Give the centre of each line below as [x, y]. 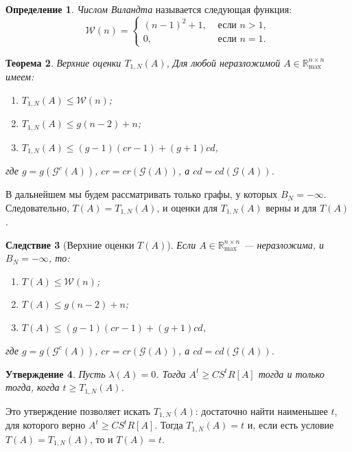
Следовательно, [37, 207]
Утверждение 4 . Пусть [56, 373]
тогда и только [291, 373]
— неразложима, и [284, 244]
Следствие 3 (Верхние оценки [70, 244]
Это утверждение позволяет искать [78, 410]
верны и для [291, 207]
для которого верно [46, 425]
